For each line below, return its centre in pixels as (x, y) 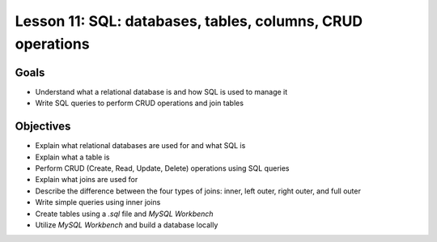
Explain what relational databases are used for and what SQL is (140, 146)
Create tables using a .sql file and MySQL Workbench (124, 214)
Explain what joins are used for (87, 180)
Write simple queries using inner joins (98, 202)
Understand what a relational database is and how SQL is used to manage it (161, 91)
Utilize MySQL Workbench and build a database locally (127, 225)
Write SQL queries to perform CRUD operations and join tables (140, 103)
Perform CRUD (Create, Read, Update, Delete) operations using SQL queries (162, 168)
